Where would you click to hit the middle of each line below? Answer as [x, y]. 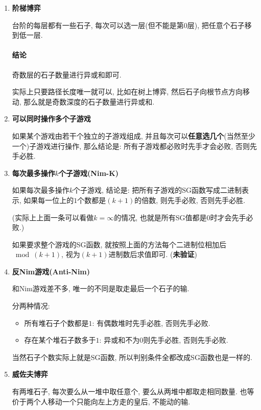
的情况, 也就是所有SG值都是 [160, 217]
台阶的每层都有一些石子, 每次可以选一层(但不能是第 [98, 25]
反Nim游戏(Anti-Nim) [51, 271]
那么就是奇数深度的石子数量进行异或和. [89, 101]
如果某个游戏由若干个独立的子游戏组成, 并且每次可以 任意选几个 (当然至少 [134, 135]
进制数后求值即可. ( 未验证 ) [153, 254]
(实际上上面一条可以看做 [53, 217]
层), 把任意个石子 [216, 25]
